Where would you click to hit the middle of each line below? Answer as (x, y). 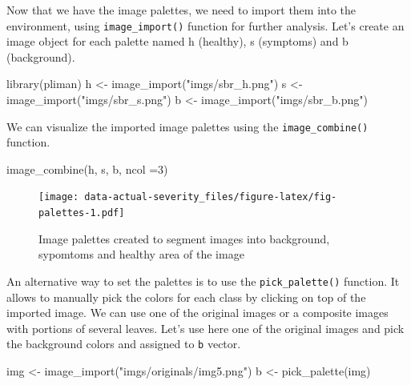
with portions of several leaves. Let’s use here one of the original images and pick (205, 328)
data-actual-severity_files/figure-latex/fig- (211, 197)
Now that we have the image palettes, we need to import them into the (181, 10)
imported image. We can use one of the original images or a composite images (197, 313)
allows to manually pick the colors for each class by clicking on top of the (186, 297)
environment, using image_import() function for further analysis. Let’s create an (205, 25)
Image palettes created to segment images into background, (184, 238)
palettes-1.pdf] (82, 213)
